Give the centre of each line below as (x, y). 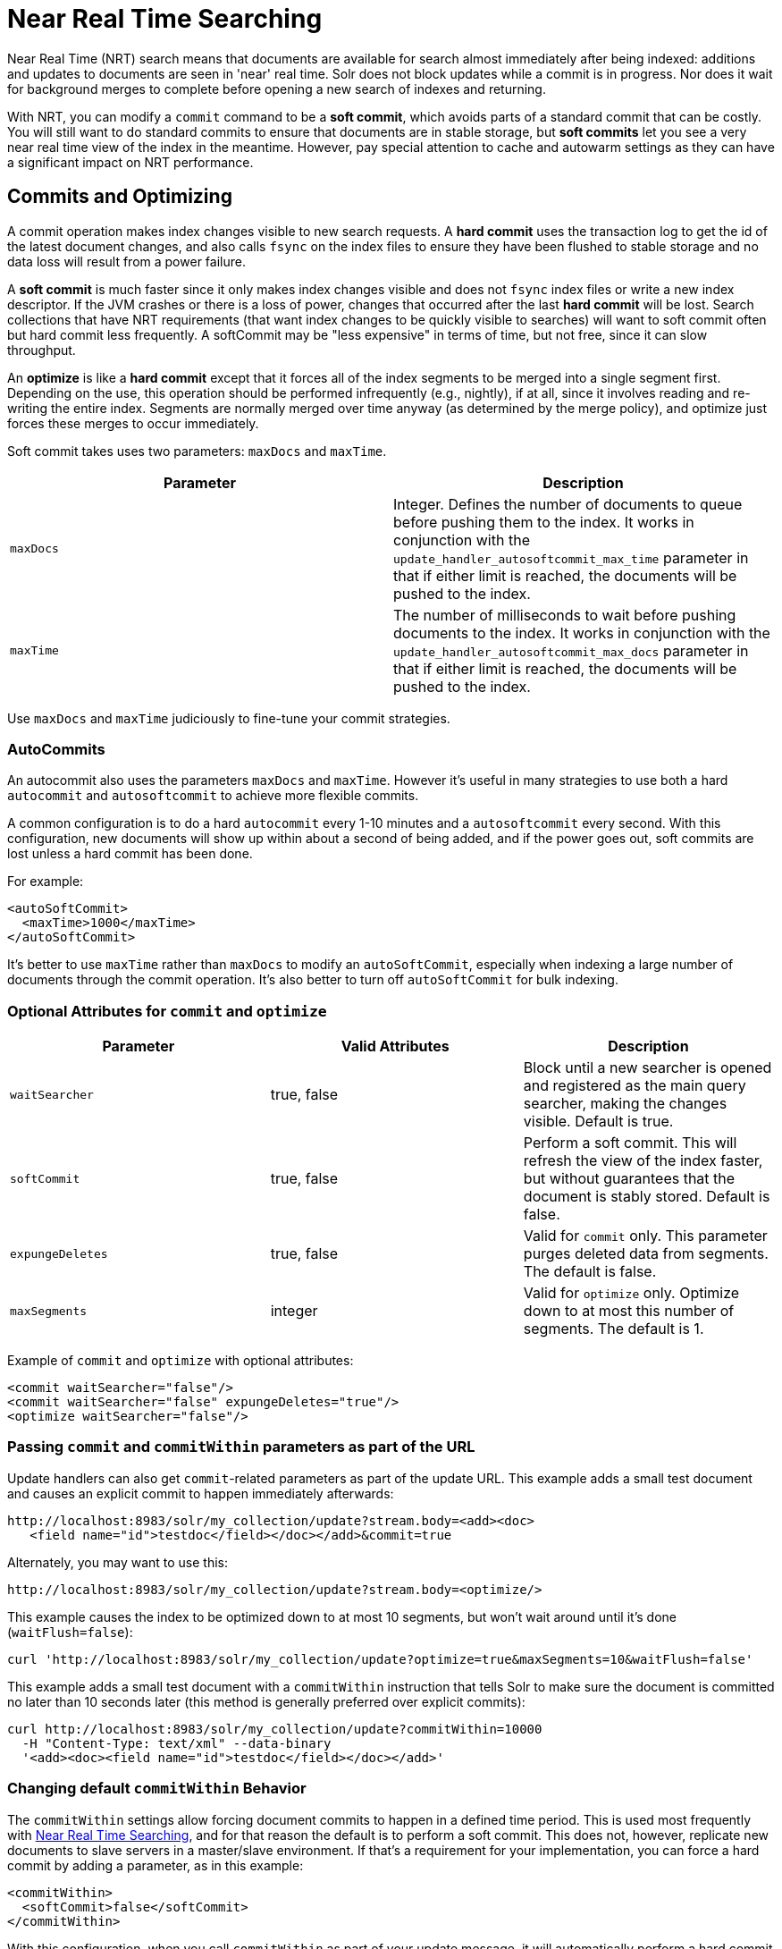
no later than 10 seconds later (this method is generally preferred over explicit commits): (266, 1701)
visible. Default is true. (598, 1122)
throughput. (42, 350)
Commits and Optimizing (120, 197)
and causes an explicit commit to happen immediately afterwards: (201, 1493)
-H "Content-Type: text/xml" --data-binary (177, 1743)
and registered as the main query (635, 1086)
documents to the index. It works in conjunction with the (582, 633)
